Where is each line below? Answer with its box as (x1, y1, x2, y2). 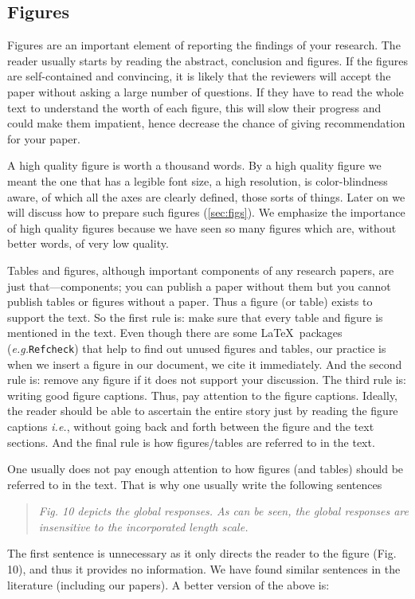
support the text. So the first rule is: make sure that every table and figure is (7, 308, 383, 325)
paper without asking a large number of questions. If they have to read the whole (7, 83, 404, 100)
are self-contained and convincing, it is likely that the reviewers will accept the (7, 68, 391, 84)
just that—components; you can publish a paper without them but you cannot (7, 277, 391, 294)
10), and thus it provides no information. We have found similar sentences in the (7, 561, 401, 577)
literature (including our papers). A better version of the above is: (7, 576, 330, 593)
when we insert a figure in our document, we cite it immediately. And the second (7, 355, 402, 372)
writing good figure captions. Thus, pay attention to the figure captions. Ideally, (7, 386, 398, 403)
